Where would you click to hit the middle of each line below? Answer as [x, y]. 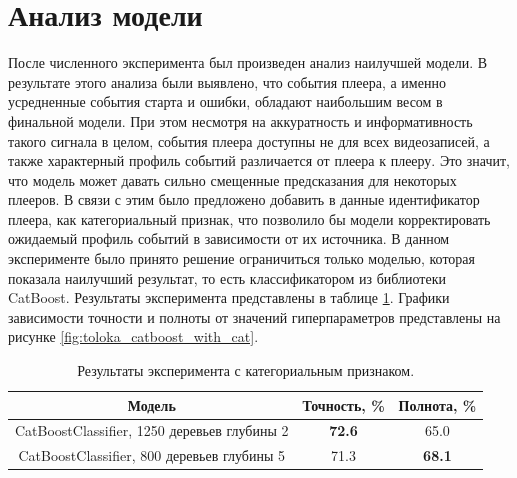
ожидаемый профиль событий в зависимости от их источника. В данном [229, 238]
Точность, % [343, 404]
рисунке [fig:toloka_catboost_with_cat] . [133, 336]
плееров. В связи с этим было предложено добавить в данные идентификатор [244, 199]
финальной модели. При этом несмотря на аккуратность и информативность [240, 120]
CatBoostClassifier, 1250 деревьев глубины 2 [152, 430]
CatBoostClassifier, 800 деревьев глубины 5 [151, 455]
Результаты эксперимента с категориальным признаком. [246, 370]
